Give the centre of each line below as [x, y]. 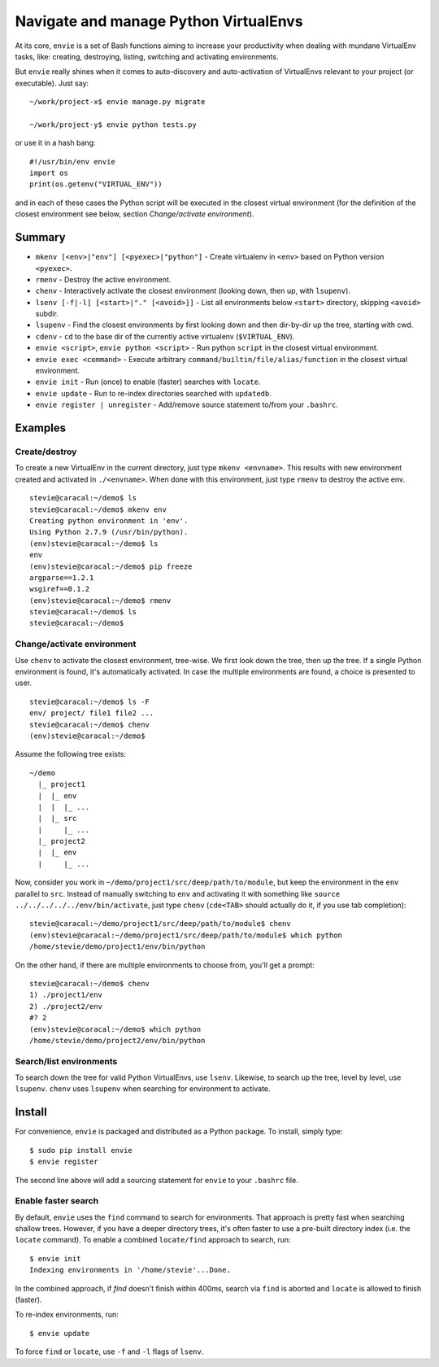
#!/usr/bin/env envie [72, 162]
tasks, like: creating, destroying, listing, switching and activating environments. [147, 56]
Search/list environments [66, 1061]
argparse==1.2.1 [62, 577]
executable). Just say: [52, 83]
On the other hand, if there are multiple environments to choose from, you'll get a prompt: [165, 965]
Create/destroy [46, 452]
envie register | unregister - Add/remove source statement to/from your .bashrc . [187, 405]
